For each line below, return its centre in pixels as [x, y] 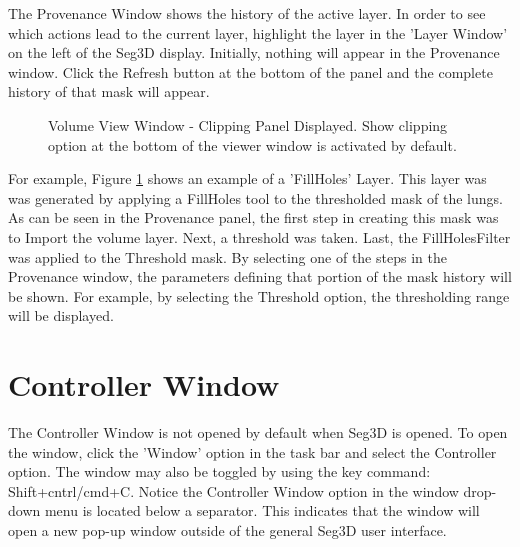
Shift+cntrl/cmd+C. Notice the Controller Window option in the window [233, 490]
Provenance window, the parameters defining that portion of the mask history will [260, 276]
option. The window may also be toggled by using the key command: [219, 471]
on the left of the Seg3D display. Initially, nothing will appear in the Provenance [254, 52]
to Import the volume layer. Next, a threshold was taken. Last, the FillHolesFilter [259, 236]
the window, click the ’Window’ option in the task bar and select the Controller [252, 451]
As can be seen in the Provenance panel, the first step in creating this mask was [253, 217]
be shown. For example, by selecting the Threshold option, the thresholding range [259, 295]
